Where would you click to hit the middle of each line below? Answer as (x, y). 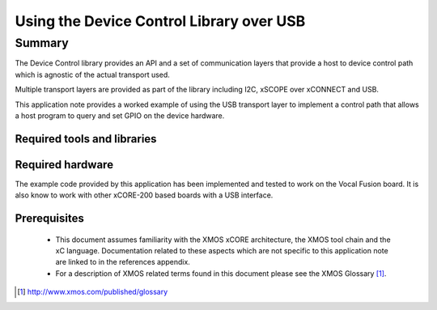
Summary (42, 43)
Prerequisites (49, 219)
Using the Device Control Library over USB (160, 21)
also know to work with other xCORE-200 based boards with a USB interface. (144, 195)
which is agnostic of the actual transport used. (92, 74)
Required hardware (64, 165)
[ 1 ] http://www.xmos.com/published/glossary (93, 292)
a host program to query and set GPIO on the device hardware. (120, 115)
